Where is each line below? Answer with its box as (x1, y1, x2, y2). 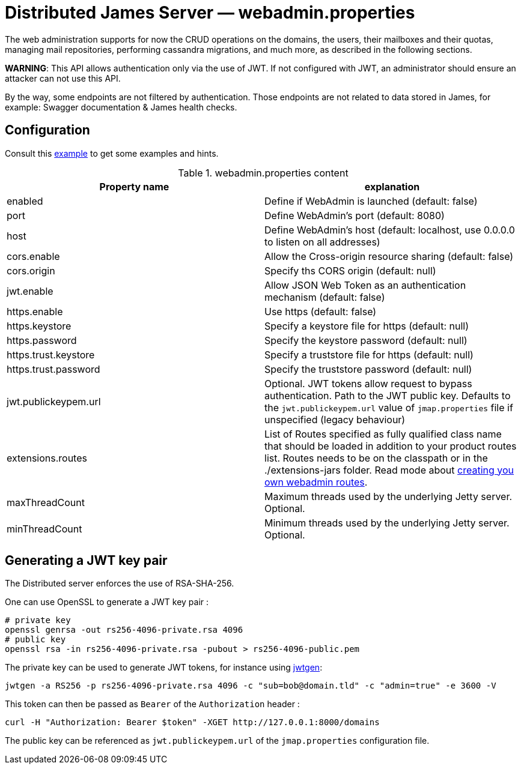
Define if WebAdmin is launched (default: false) (264, 195, 478, 207)
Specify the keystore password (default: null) (264, 334, 468, 346)
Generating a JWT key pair (5, 553, 168, 568)
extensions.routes (7, 451, 87, 464)
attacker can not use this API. (5, 73, 121, 83)
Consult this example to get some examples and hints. (5, 148, 219, 158)
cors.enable (7, 250, 60, 262)
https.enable (7, 305, 63, 318)
